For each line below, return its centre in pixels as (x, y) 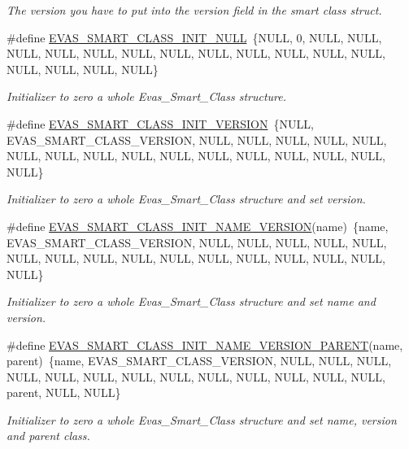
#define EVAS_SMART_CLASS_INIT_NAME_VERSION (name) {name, (198, 226)
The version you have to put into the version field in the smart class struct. (194, 10)
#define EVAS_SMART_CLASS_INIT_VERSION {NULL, (160, 123)
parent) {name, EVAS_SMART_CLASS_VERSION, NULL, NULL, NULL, (199, 361)
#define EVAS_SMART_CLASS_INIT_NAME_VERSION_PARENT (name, (205, 344)
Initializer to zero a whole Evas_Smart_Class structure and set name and (191, 301)
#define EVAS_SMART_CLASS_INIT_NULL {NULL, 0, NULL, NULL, (194, 37)
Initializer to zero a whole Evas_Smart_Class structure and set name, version (202, 419)
